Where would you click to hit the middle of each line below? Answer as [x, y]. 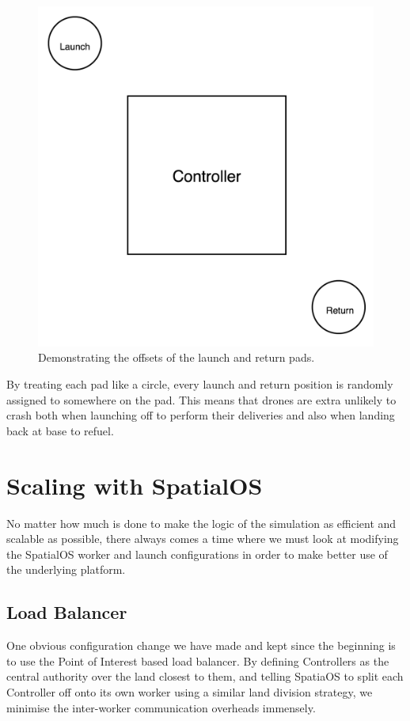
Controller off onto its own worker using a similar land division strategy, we [190, 691]
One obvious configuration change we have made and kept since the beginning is [201, 645]
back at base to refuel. [60, 430]
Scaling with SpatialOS [135, 485]
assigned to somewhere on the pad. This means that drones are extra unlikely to [201, 399]
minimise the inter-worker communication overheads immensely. [161, 707]
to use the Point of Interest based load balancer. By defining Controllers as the [198, 660]
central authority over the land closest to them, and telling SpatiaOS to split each [205, 676]
